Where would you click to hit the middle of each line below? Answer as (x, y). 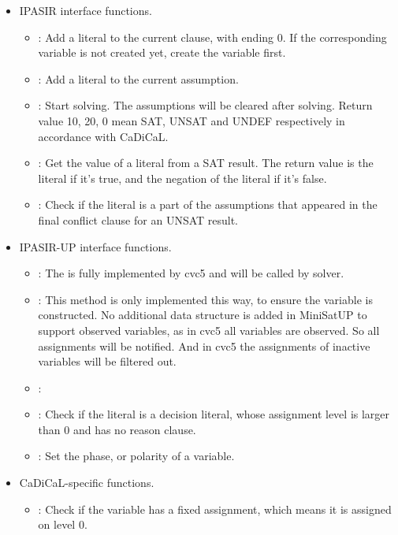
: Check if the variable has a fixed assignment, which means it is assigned (215, 509)
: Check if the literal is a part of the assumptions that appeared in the (208, 204)
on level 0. (63, 524)
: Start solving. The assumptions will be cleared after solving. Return (205, 105)
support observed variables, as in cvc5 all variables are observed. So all (209, 330)
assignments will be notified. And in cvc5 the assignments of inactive (204, 346)
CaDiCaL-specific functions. (87, 483)
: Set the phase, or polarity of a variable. (136, 456)
